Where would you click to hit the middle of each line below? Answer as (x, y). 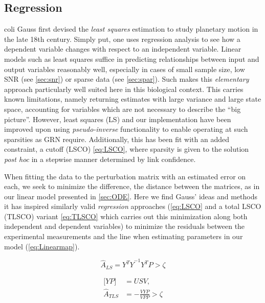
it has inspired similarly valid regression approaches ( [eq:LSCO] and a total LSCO (133, 206)
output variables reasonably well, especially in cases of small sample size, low (125, 69)
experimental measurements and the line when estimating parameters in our (124, 236)
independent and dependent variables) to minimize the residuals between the (125, 226)
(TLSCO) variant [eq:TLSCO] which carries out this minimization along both (126, 216)
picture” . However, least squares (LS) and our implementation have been (118, 119)
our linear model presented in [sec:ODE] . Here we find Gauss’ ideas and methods (131, 196)
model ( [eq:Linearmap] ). (42, 246)
